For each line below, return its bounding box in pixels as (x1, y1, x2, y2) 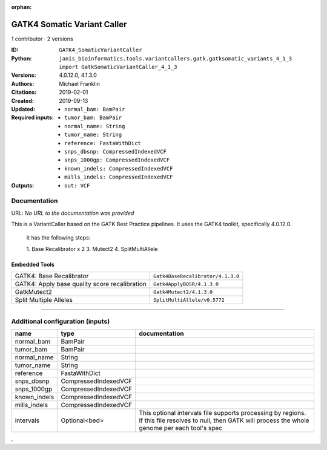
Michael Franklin (59, 80, 100, 87)
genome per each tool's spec (139, 424, 223, 432)
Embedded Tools (11, 261, 54, 268)
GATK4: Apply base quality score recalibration (15, 280, 147, 289)
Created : (11, 97, 35, 104)
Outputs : (11, 181, 35, 189)
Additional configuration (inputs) (11, 317, 110, 325)
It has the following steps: (26, 234, 91, 241)
